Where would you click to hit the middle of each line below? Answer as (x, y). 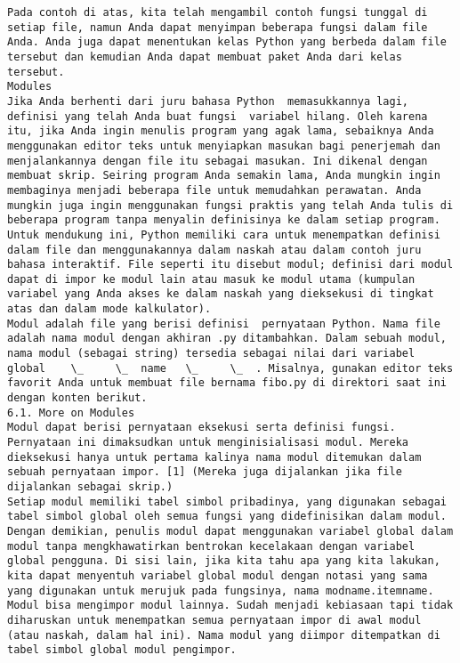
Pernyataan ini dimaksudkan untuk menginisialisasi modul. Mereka (208, 443)
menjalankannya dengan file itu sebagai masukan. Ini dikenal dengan (218, 161)
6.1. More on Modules (71, 412)
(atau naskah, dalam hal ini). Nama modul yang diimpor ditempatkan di (224, 635)
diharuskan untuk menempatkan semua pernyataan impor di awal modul (214, 620)
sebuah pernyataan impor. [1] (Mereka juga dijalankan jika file (205, 472)
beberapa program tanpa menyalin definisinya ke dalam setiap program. (224, 220)
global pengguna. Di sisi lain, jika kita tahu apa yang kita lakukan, (224, 561)
